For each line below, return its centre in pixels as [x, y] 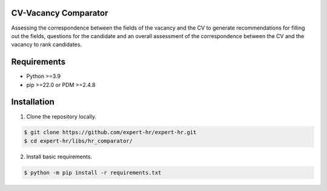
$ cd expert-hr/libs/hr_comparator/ [78, 141]
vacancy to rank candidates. [46, 45]
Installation [33, 102]
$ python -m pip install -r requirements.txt [93, 173]
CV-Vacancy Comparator [60, 13]
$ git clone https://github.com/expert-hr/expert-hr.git [110, 132]
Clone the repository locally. [61, 116]
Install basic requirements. [59, 157]
